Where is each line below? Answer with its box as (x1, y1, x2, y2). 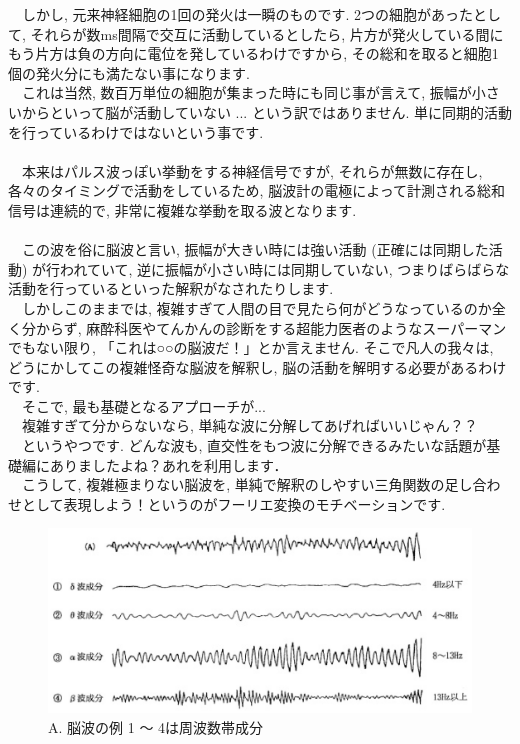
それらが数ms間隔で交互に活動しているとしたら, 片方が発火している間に (30, 23, 504, 44)
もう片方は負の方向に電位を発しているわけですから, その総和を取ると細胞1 (8, 43, 499, 64)
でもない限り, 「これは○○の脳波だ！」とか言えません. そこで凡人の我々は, (8, 337, 494, 358)
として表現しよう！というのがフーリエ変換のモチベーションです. (21, 493, 446, 514)
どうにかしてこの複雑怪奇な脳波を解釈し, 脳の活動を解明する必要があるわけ (8, 356, 507, 377)
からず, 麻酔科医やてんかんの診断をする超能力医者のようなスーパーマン (35, 317, 507, 338)
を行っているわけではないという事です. (8, 121, 264, 142)
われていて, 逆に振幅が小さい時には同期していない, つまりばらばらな (60, 258, 510, 279)
